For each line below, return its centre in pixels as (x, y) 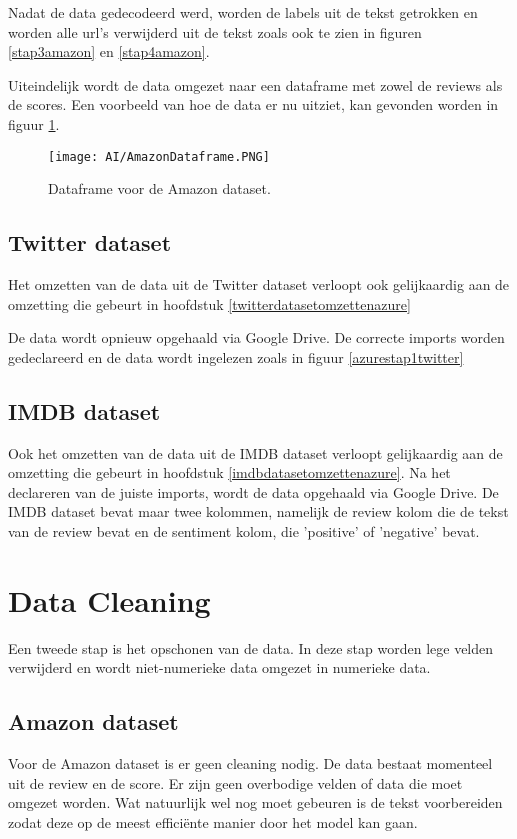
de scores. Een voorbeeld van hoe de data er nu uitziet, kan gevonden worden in (253, 104)
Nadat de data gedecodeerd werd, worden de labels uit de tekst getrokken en (243, 12)
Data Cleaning (109, 599)
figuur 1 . (34, 123)
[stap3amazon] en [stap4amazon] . (109, 51)
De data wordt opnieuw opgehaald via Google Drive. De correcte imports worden (256, 337)
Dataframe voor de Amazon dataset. (159, 188)
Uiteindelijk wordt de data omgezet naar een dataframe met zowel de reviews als (255, 84)
